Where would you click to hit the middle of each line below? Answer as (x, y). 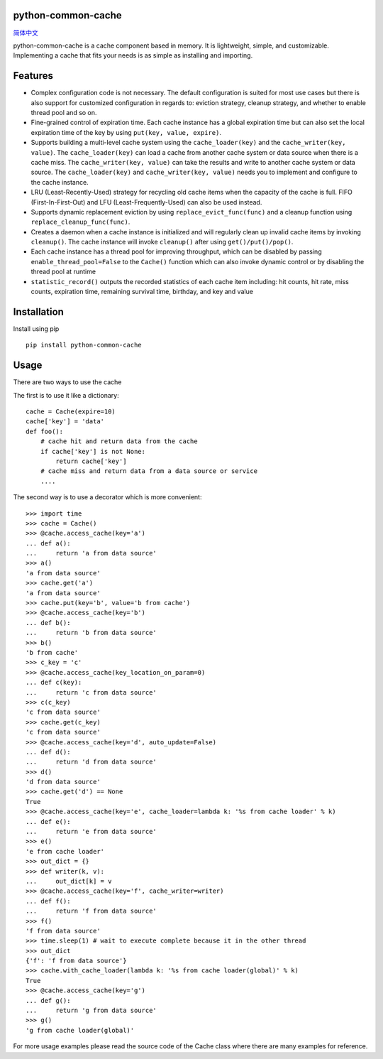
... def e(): (48, 821)
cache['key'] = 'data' (65, 422)
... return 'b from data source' (91, 633)
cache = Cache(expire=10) (71, 412)
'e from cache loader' (65, 851)
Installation (38, 311)
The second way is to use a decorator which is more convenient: (107, 497)
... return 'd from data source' (91, 762)
